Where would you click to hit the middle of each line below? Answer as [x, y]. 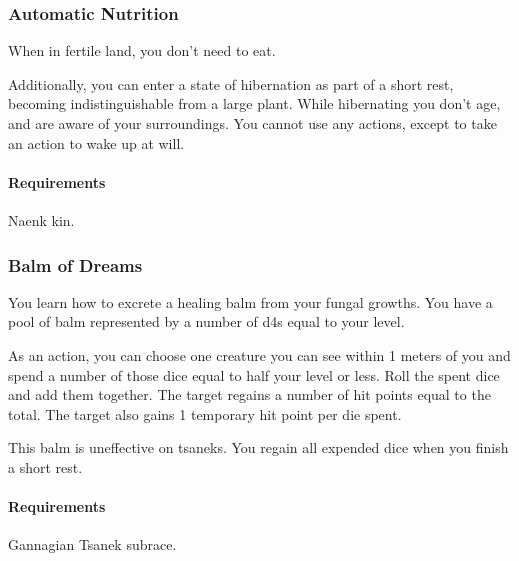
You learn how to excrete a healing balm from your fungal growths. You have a [250, 301]
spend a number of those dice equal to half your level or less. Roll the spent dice [254, 374]
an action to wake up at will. [96, 142]
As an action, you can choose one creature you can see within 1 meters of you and [259, 354]
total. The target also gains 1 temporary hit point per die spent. [205, 413]
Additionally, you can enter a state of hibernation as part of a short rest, [231, 83]
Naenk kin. [41, 219]
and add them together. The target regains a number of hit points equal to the [249, 394]
